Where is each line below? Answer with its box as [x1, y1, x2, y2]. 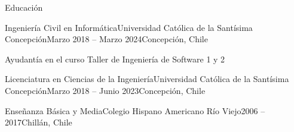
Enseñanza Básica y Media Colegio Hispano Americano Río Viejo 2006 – [5, 104, 265, 117]
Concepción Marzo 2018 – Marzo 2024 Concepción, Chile [5, 33, 208, 45]
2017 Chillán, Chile [5, 116, 72, 128]
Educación [5, 1, 43, 13]
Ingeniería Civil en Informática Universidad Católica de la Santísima [5, 21, 253, 33]
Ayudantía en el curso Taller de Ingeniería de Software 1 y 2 [5, 52, 225, 65]
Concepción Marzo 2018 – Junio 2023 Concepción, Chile [5, 84, 206, 96]
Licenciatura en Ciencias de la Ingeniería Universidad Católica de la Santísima [5, 73, 289, 85]
